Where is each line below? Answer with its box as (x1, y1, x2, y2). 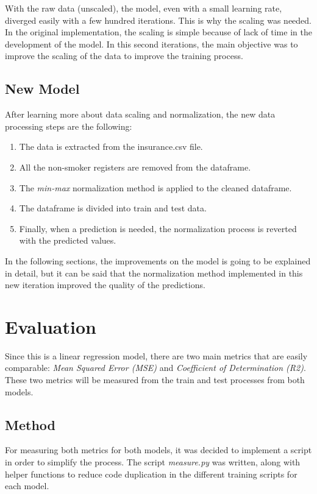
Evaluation (5, 314, 96, 339)
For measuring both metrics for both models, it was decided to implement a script (5, 443, 312, 456)
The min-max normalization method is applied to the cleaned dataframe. (19, 181, 292, 194)
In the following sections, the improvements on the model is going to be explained (5, 254, 311, 267)
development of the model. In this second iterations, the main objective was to (5, 37, 298, 50)
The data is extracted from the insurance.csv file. (19, 140, 203, 153)
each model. (5, 479, 49, 492)
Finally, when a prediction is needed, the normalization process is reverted (19, 222, 297, 235)
